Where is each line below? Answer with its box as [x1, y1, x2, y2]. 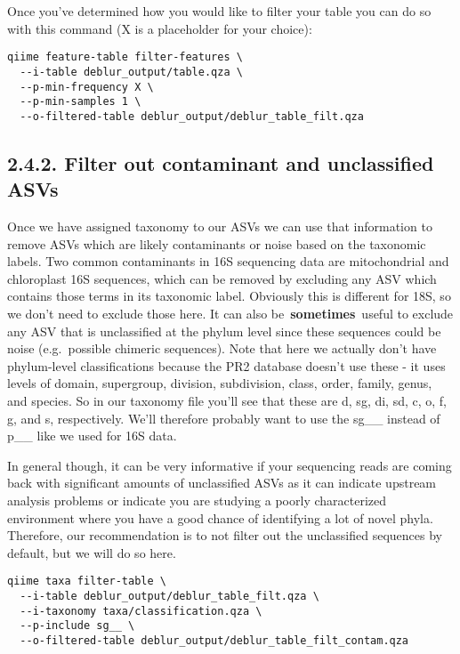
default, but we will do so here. [7, 543, 176, 561]
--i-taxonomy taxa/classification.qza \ [20, 604, 262, 618]
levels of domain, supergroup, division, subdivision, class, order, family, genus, [7, 374, 432, 392]
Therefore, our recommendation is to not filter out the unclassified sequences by [7, 526, 443, 545]
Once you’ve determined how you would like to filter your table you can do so [7, 2, 432, 20]
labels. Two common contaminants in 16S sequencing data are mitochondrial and [7, 252, 449, 270]
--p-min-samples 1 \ [20, 95, 141, 109]
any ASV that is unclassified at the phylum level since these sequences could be [7, 321, 441, 340]
